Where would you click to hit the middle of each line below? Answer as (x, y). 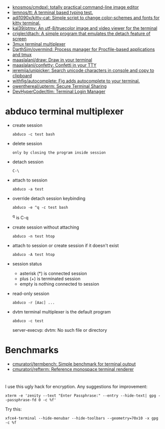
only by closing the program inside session (59, 153)
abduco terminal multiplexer (64, 112)
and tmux (22, 55)
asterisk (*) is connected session (53, 273)
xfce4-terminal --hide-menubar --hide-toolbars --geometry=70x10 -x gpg (82, 418)
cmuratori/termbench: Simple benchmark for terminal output (74, 364)
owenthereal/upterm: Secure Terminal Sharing (59, 86)
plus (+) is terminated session (50, 278)
